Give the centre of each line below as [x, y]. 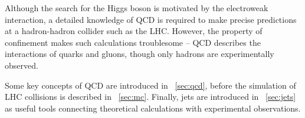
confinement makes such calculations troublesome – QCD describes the [133, 42]
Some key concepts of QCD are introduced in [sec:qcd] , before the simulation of [150, 85]
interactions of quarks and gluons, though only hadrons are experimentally [140, 54]
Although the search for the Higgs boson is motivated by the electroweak [137, 8]
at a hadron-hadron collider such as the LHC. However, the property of [134, 31]
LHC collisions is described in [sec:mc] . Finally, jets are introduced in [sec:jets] [150, 97]
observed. [22, 65]
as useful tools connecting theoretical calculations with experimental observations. [153, 108]
